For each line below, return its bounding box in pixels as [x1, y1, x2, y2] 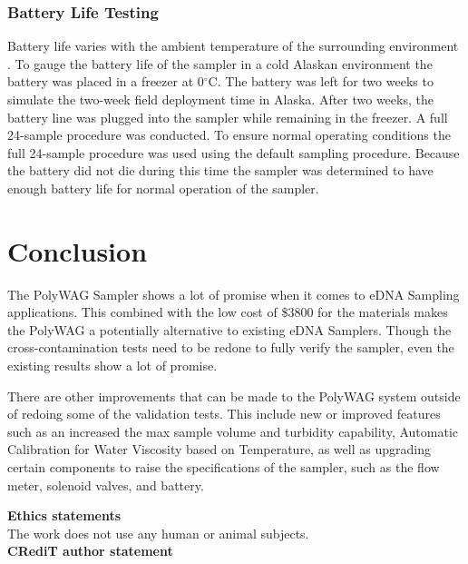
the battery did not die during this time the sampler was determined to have [7, 161, 434, 180]
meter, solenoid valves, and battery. [7, 475, 204, 494]
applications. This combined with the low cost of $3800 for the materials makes [7, 302, 448, 322]
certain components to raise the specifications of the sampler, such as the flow [7, 458, 440, 477]
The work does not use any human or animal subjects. [7, 523, 309, 542]
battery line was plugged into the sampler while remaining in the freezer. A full [7, 107, 448, 126]
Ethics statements [7, 506, 122, 525]
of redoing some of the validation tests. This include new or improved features [7, 404, 441, 423]
